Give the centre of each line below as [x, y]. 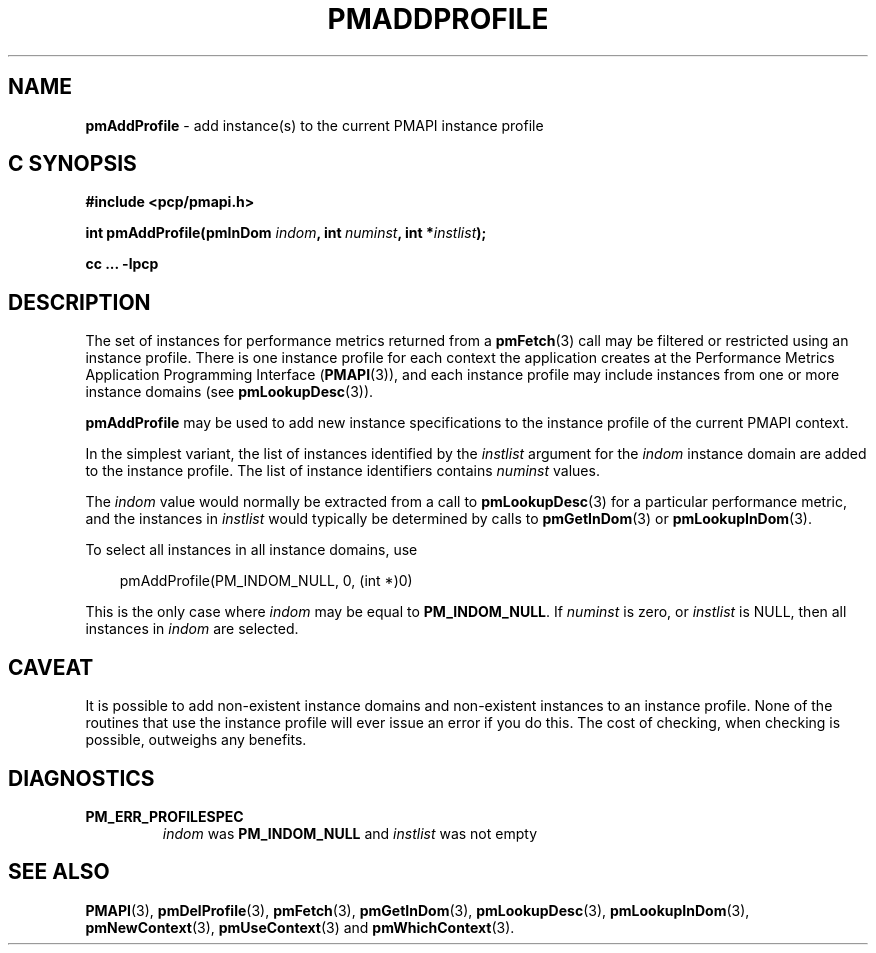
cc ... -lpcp [122, 264]
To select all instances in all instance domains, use [251, 550]
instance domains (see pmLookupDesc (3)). [229, 392]
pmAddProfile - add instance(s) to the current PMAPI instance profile [314, 125]
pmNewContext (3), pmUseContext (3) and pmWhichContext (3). [300, 927]
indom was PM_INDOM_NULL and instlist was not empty [350, 833]
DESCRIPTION [79, 302]
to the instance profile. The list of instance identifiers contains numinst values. [342, 471]
